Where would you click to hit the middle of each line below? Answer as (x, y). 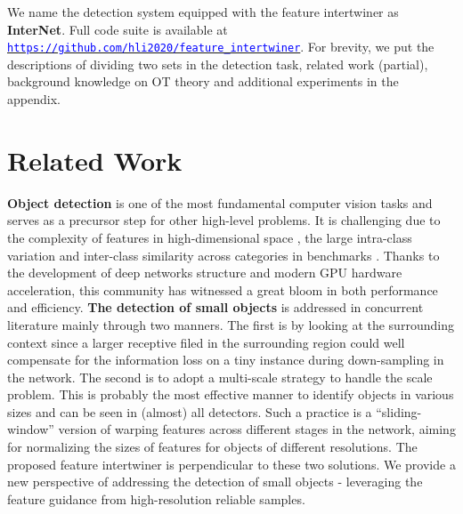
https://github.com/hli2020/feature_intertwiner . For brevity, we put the (221, 47)
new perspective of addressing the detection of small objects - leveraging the (215, 482)
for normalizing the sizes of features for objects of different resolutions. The (212, 447)
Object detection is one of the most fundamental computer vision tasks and (220, 202)
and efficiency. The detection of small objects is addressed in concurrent (215, 307)
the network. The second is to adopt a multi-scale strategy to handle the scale (220, 377)
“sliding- (399, 411)
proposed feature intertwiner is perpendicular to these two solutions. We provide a (231, 464)
